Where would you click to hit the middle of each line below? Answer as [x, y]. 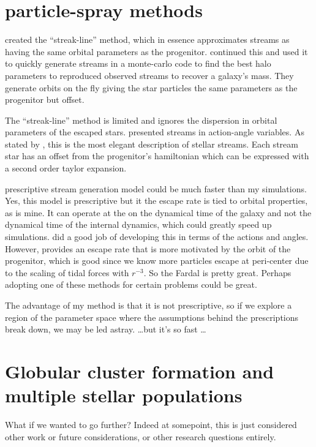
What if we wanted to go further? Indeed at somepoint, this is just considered [151, 425]
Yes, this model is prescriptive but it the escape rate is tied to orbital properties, [156, 201]
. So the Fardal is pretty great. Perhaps [217, 272]
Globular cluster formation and [140, 371]
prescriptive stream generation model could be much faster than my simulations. [156, 188]
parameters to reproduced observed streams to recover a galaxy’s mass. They [149, 75]
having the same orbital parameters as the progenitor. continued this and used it [156, 51]
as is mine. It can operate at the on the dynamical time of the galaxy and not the [158, 212]
